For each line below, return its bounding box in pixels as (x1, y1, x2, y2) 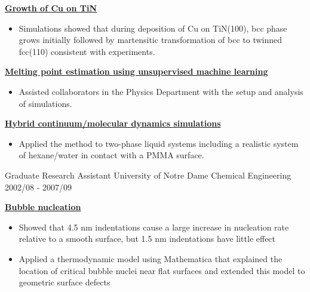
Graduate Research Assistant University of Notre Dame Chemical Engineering (5, 168, 291, 181)
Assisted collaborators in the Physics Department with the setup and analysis (19, 85, 303, 97)
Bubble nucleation (5, 201, 81, 213)
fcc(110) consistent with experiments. (19, 45, 155, 57)
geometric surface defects (19, 276, 111, 288)
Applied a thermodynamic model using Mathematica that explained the (19, 252, 283, 265)
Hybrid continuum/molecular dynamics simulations (5, 117, 221, 130)
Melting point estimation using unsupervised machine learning (5, 65, 268, 78)
